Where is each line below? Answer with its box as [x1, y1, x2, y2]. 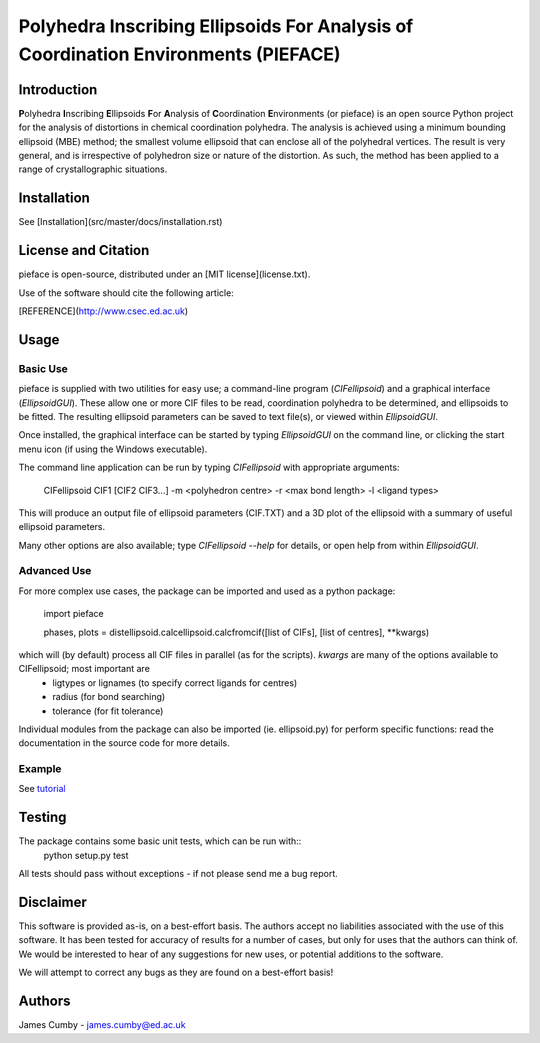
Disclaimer [18, 893, 87, 910]
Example [18, 762, 62, 776]
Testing [18, 809, 67, 826]
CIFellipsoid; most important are [18, 663, 150, 675]
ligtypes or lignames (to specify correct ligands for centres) [52, 676, 298, 689]
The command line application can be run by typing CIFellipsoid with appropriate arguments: [18, 461, 400, 474]
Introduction [18, 81, 98, 98]
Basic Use [18, 361, 69, 375]
